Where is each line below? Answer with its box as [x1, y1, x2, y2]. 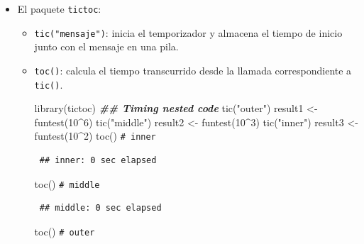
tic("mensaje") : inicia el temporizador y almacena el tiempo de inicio [34, 25, 343, 40]
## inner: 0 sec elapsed [39, 155, 157, 166]
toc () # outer [34, 223, 95, 238]
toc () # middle [34, 176, 100, 191]
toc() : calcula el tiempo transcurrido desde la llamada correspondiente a [34, 62, 352, 77]
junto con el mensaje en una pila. [34, 39, 179, 54]
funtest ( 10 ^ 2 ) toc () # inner [34, 128, 156, 143]
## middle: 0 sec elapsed [39, 203, 162, 213]
